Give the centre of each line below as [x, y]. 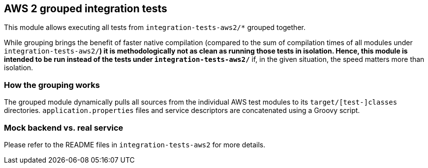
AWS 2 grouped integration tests [86, 9]
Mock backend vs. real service [64, 127]
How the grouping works [52, 85]
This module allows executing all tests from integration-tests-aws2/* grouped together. [155, 28]
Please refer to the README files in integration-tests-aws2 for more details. [135, 144]
